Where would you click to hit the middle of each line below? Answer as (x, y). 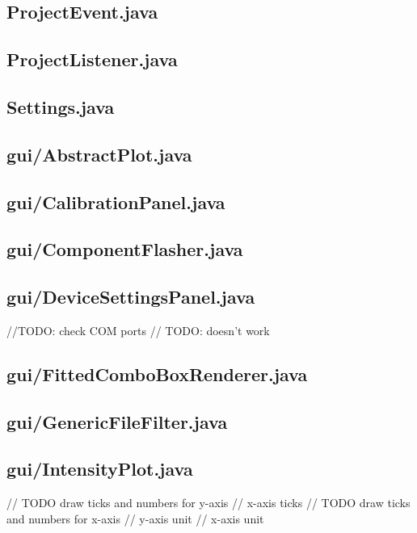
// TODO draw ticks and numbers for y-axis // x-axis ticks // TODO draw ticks (208, 503)
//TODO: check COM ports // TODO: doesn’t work (138, 330)
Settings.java (61, 106)
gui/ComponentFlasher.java (125, 249)
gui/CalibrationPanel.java (116, 201)
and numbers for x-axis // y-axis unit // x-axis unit (135, 518)
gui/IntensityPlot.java (100, 469)
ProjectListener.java (92, 59)
